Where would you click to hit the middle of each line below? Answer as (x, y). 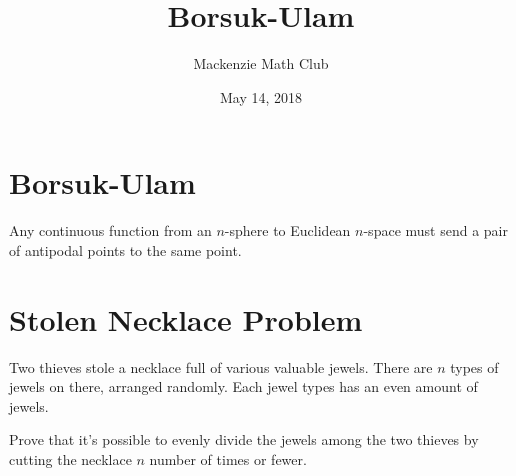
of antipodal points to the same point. (125, 249)
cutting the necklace (70, 458)
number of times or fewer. (228, 458)
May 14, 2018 (261, 96)
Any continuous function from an (110, 230)
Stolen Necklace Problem (186, 318)
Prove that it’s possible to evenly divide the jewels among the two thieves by (244, 439)
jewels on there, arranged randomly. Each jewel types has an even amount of (243, 386)
